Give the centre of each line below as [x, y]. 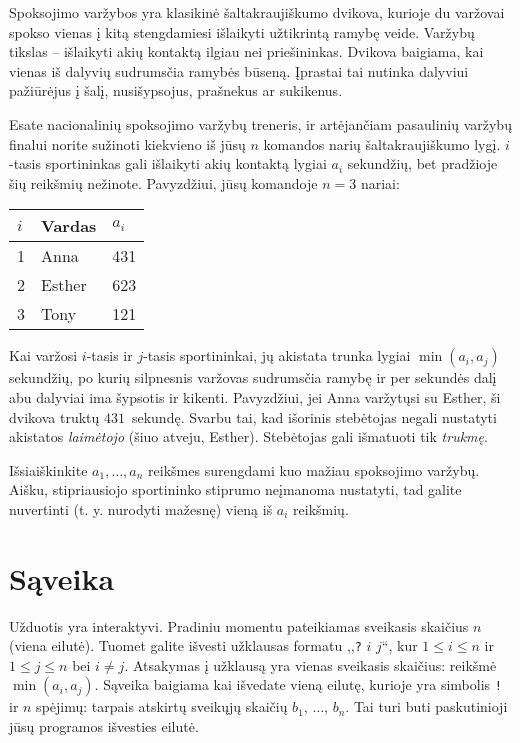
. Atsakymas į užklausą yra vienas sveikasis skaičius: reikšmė [310, 664]
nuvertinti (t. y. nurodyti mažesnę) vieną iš [141, 508]
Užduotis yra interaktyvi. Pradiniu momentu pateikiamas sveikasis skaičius [239, 625]
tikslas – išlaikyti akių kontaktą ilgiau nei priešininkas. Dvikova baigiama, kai [246, 51]
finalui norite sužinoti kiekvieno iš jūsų [127, 143]
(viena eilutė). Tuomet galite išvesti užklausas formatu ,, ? [185, 645]
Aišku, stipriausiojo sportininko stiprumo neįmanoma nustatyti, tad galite [235, 489]
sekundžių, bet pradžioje [422, 163]
